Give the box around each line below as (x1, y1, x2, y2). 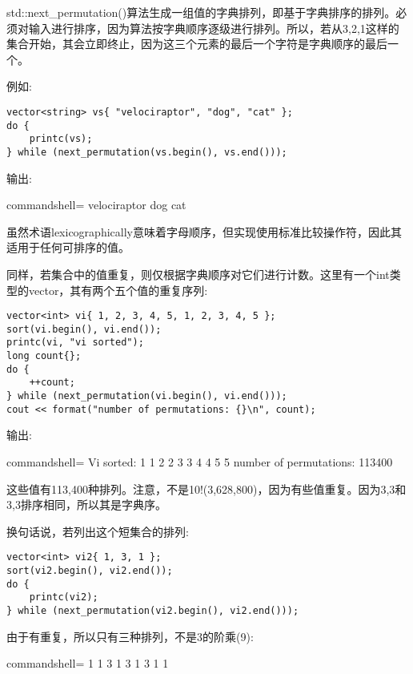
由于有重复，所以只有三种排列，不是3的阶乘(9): (6, 628, 254, 644)
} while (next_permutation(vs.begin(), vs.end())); (6, 146, 287, 158)
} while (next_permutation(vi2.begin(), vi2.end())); (6, 605, 299, 616)
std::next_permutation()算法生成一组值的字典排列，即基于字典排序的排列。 (6, 4, 396, 20)
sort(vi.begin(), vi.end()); (6, 323, 162, 335)
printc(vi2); (29, 591, 98, 603)
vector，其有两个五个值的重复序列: (28, 281, 208, 298)
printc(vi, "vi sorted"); (6, 337, 144, 349)
